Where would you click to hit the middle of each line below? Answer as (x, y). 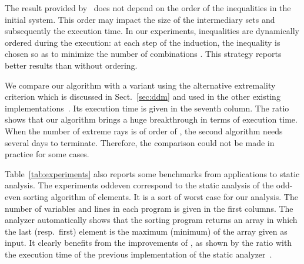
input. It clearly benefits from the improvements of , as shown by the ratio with (148, 243)
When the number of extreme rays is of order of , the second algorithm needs (144, 131)
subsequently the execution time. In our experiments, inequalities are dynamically (152, 31)
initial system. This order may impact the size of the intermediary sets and (140, 19)
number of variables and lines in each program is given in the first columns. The (149, 208)
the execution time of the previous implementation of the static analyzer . (138, 254)
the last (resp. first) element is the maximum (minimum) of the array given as (146, 231)
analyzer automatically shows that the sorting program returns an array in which (151, 220)
